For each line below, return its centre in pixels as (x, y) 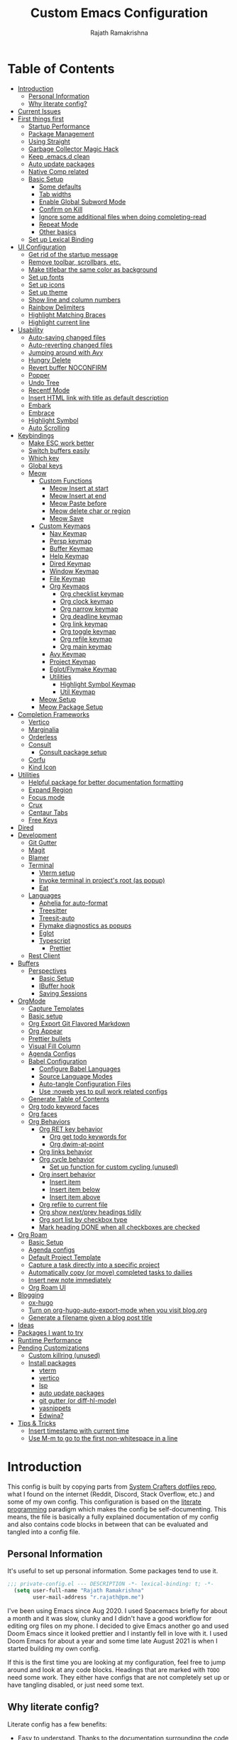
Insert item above (75, 1196)
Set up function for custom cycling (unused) (114, 1167)
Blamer (39, 857)
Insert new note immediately (70, 1279)
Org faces (43, 1114)
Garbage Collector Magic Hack (73, 149)
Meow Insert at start (79, 488)
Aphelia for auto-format (73, 903)
